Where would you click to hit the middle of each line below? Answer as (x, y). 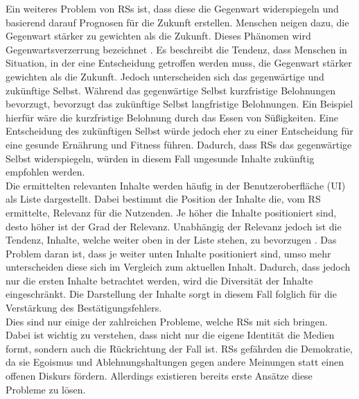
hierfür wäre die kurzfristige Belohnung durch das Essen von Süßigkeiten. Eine (172, 117)
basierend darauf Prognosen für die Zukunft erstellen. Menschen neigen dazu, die (177, 22)
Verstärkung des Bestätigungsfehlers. (84, 308)
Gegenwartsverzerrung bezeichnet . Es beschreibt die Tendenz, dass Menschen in (176, 49)
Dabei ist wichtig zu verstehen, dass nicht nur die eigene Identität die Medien (170, 335)
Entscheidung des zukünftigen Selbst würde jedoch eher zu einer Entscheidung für (179, 131)
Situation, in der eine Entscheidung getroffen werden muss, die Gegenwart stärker (179, 63)
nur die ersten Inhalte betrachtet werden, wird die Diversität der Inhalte (159, 280)
